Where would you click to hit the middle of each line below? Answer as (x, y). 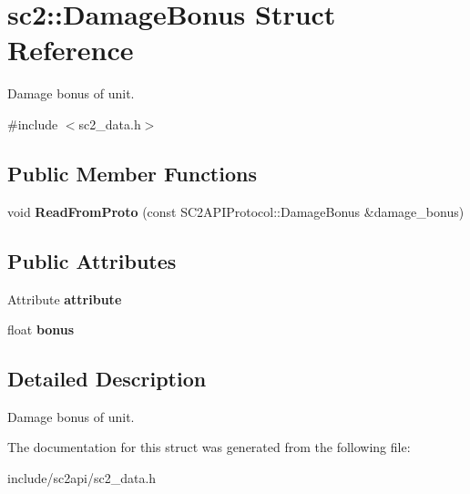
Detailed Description (107, 379)
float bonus (41, 329)
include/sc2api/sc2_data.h (82, 478)
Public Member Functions (132, 173)
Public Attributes (92, 260)
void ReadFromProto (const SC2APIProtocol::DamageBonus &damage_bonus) (236, 211)
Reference (71, 50)
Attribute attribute (65, 298)
